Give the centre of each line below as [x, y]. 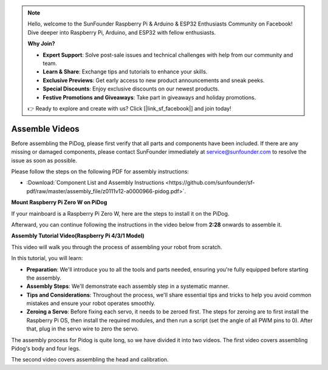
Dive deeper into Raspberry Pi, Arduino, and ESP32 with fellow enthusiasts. [122, 32]
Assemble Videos [45, 128]
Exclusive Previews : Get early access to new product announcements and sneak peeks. [154, 80]
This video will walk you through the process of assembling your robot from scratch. [117, 247]
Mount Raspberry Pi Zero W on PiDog [59, 202]
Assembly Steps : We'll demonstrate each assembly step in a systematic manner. [128, 286]
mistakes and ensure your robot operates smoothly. [91, 303]
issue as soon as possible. [44, 160]
